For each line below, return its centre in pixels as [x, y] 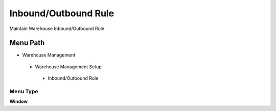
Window [19, 101]
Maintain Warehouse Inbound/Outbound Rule [57, 29]
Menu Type [24, 91]
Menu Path [27, 43]
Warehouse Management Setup [68, 67]
